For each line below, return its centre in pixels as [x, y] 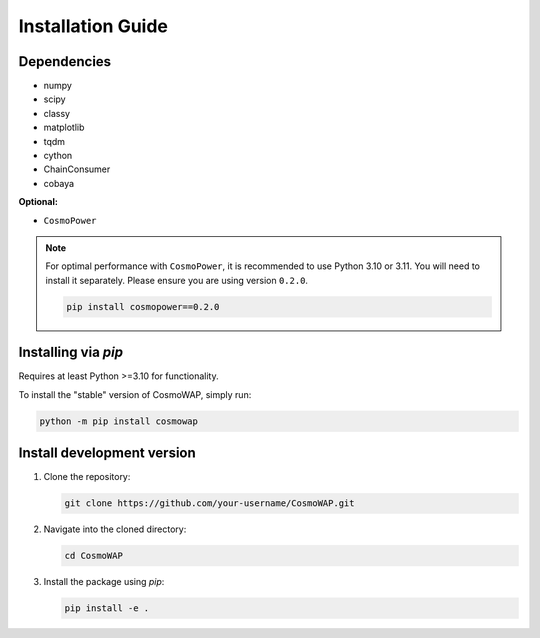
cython [58, 156]
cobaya [59, 183]
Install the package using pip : [104, 582]
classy [56, 113]
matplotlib [64, 127]
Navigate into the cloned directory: [115, 529]
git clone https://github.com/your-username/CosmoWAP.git [209, 503]
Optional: [38, 202]
